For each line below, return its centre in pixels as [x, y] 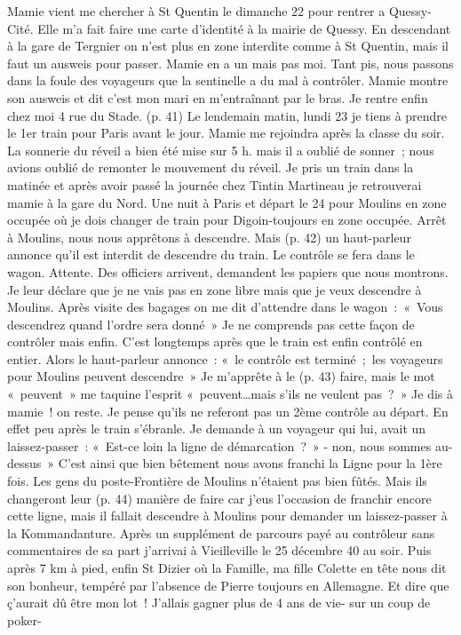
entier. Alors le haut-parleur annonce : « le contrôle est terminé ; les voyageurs [225, 358]
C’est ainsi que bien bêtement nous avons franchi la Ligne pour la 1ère [250, 463]
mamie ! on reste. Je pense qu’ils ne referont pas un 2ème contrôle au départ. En [228, 411]
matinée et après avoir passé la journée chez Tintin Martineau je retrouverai [215, 184]
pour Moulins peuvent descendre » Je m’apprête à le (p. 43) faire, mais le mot [221, 376]
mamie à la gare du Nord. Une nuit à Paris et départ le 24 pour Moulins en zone [227, 202]
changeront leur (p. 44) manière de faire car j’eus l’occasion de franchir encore [219, 498]
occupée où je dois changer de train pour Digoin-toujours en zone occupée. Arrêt [227, 220]
